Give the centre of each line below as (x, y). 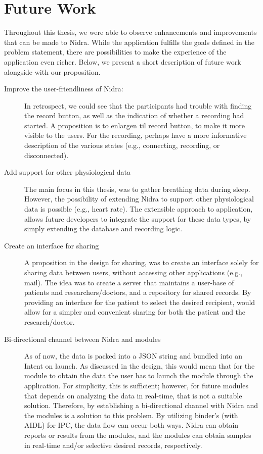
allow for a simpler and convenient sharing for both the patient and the (135, 312)
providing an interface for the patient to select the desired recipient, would (140, 302)
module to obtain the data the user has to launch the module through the (139, 375)
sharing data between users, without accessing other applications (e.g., (134, 272)
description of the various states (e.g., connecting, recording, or (122, 145)
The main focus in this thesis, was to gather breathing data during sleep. (137, 189)
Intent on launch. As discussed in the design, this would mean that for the (140, 365)
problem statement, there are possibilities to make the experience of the (115, 52)
